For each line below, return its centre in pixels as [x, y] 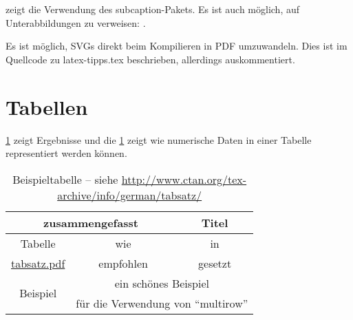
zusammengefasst [91, 222]
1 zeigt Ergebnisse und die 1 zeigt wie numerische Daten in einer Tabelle [159, 139]
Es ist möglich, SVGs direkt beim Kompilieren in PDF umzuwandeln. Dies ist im [176, 46]
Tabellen [47, 106]
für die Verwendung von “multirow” [162, 303]
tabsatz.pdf [38, 263]
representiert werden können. [66, 153]
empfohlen [123, 263]
